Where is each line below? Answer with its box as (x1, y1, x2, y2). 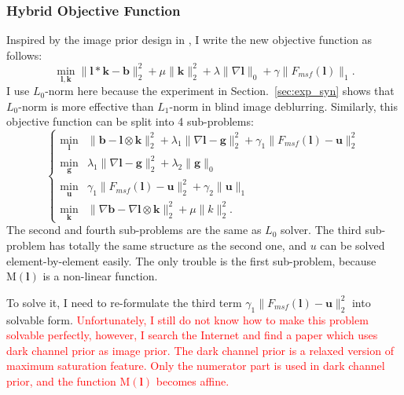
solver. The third (280, 221, 362, 238)
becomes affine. (156, 372, 230, 389)
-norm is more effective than (18, 97, 154, 114)
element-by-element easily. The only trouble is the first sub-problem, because (6, 252, 376, 269)
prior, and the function (6, 372, 116, 389)
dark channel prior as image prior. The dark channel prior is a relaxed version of (6, 342, 394, 358)
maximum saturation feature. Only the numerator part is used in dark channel (6, 357, 385, 374)
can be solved (320, 236, 385, 253)
